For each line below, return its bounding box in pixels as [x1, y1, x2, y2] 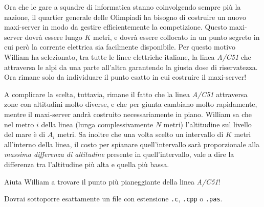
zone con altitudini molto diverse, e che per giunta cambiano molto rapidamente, [4, 99, 257, 109]
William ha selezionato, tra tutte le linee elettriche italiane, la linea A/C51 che [4, 51, 251, 62]
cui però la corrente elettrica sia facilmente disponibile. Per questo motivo [4, 41, 236, 52]
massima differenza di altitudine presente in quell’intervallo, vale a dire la [4, 149, 234, 159]
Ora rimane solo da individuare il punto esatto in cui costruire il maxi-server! [4, 72, 247, 82]
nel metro [4, 119, 34, 129]
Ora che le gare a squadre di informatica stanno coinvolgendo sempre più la [4, 2, 241, 12]
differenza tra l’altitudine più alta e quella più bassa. [4, 158, 169, 169]
